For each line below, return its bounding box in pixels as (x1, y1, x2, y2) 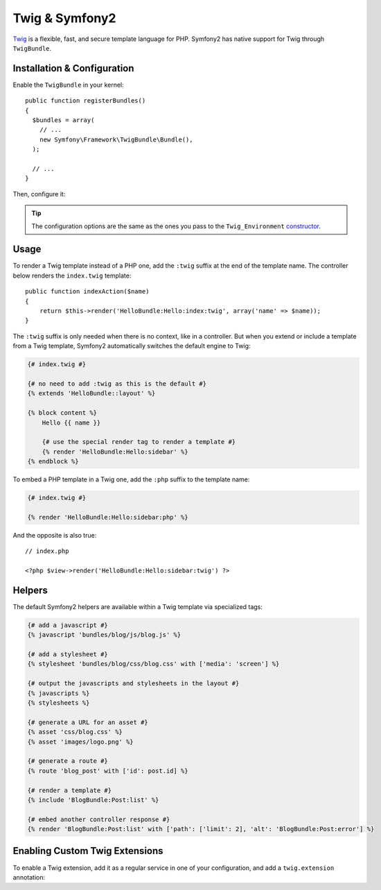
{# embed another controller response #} (27, 815, 170, 823)
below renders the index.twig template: (12, 271, 132, 280)
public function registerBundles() (25, 97, 146, 105)
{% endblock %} (27, 458, 79, 465)
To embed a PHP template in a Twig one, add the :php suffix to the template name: (12, 475, 250, 483)
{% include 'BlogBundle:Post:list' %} (27, 796, 159, 804)
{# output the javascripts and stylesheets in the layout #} (27, 680, 240, 687)
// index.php (25, 547, 69, 555)
